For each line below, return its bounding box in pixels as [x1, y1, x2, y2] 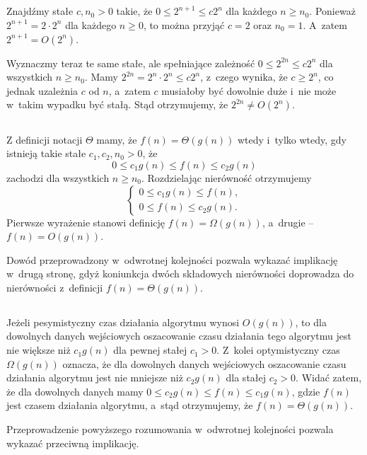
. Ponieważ [309, 4, 356, 18]
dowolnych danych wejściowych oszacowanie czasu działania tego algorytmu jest [6, 328, 351, 343]
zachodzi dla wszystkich [6, 170, 110, 185]
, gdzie [291, 384, 320, 398]
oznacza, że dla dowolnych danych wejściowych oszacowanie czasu [62, 356, 346, 371]
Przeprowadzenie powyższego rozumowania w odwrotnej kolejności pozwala [6, 422, 334, 437]
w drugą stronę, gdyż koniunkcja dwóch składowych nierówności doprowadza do [6, 266, 354, 281]
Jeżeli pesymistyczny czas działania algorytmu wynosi [6, 314, 240, 329]
